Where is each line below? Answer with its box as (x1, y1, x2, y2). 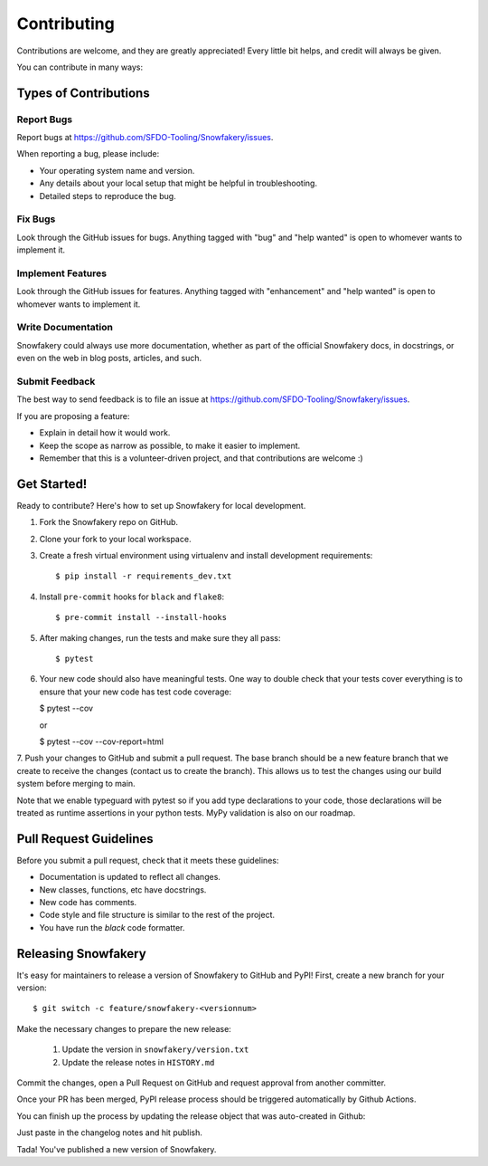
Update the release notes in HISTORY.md (61, 1056, 215, 1067)
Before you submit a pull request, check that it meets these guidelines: (16, 855, 279, 865)
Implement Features (16, 267, 108, 280)
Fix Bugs (16, 213, 56, 225)
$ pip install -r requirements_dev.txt (55, 571, 232, 581)
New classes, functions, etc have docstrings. (39, 884, 207, 895)
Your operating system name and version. (39, 165, 195, 176)
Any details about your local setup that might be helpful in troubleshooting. (39, 177, 318, 189)
